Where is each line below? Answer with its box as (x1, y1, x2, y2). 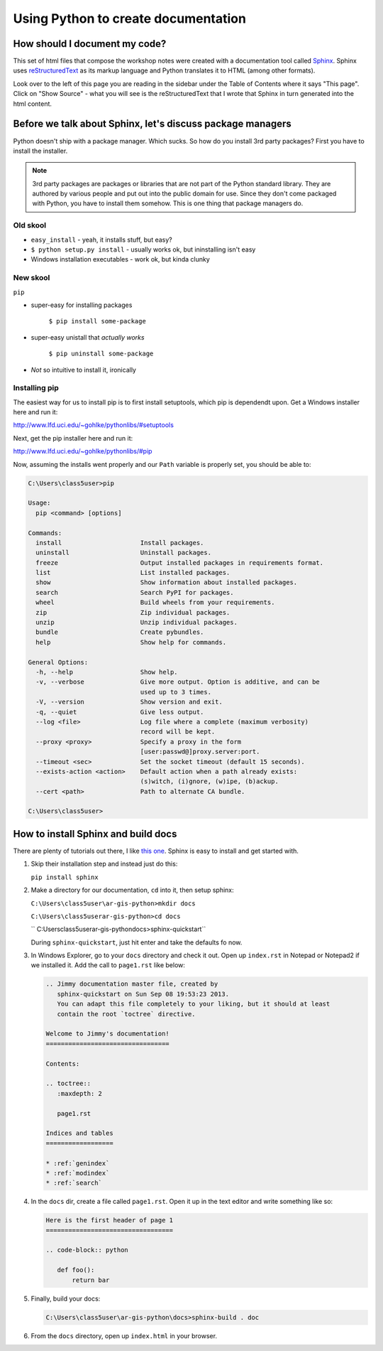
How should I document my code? (13, 38, 167, 50)
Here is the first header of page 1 (45, 1216, 174, 1224)
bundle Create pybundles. (35, 628, 204, 636)
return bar (72, 1276, 110, 1284)
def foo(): (57, 1266, 95, 1274)
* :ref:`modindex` (45, 1169, 110, 1177)
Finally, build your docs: (30, 1294, 101, 1303)
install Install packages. (35, 539, 204, 547)
